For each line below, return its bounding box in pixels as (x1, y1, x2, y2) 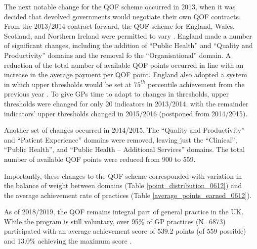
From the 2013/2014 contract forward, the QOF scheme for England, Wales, (4, 21, 235, 31)
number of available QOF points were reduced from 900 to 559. (4, 153, 196, 164)
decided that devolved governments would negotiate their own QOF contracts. (4, 11, 241, 21)
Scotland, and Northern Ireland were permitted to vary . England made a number (4, 30, 252, 41)
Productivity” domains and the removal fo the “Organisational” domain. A (4, 50, 231, 60)
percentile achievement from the (148, 79, 245, 89)
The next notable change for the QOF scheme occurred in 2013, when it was (4, 1, 236, 11)
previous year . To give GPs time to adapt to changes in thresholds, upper (4, 89, 229, 99)
